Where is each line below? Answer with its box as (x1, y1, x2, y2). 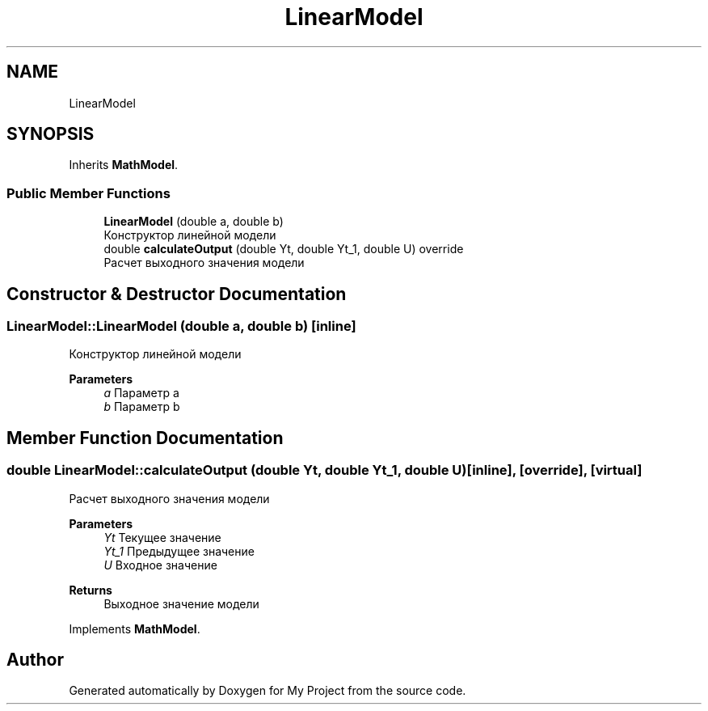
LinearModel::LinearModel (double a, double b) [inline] (6, 318, 356, 335)
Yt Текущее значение (103, 530, 221, 544)
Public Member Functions (6, 184, 171, 201)
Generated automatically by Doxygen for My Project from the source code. (69, 683, 466, 698)
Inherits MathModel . (69, 158, 179, 172)
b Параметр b (103, 400, 180, 414)
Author (6, 650, 64, 671)
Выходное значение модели (103, 596, 259, 611)
